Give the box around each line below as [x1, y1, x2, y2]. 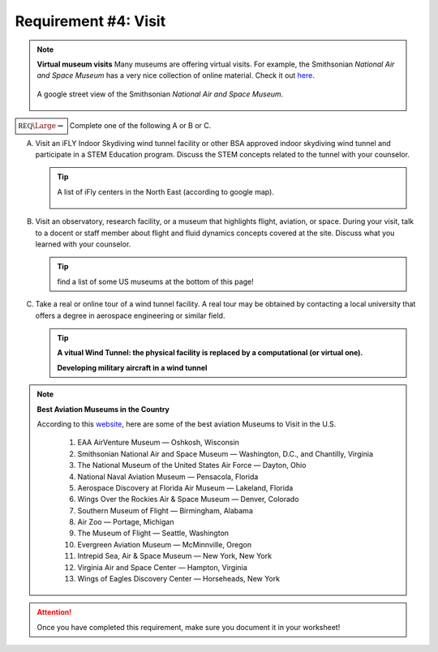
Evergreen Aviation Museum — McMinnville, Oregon [77, 539, 252, 549]
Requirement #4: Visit [15, 12, 166, 30]
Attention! [36, 607, 72, 617]
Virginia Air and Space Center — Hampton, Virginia [77, 562, 247, 572]
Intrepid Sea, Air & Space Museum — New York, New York [77, 551, 272, 561]
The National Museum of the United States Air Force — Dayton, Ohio [77, 461, 307, 470]
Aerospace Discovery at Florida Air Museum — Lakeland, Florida [77, 483, 294, 492]
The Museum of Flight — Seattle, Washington [77, 528, 230, 538]
